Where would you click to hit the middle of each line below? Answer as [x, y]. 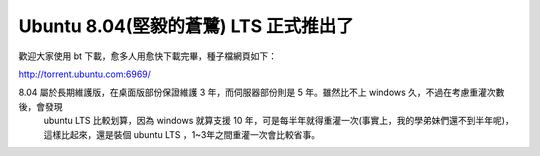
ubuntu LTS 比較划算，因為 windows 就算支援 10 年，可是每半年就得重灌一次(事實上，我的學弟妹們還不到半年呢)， [278, 121]
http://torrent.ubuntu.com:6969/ [85, 74]
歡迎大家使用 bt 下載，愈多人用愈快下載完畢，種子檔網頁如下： [148, 56]
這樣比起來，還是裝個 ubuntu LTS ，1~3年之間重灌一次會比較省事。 [182, 134]
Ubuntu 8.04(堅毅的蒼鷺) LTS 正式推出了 [186, 26]
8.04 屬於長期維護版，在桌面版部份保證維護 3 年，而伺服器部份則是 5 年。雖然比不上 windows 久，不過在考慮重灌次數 [261, 92]
